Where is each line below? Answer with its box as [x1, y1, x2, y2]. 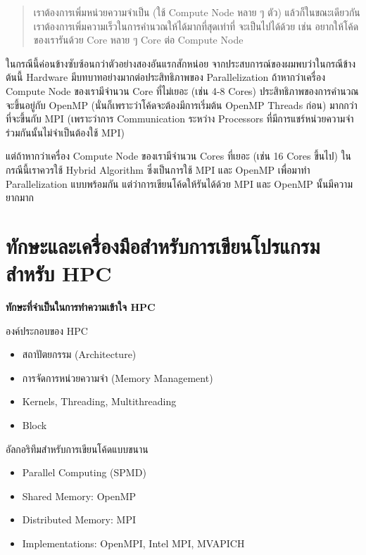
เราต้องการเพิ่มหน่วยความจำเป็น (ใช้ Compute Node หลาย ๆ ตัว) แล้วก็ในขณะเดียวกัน [33, 5, 360, 19]
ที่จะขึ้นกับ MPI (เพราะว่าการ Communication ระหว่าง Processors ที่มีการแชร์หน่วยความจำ [6, 111, 354, 126]
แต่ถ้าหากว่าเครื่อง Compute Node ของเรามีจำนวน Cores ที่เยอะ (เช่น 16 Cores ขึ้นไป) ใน [6, 148, 352, 163]
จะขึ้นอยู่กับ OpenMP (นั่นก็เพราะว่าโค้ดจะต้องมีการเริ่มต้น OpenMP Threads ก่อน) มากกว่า [6, 97, 358, 112]
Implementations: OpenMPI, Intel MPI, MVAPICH [22, 535, 245, 550]
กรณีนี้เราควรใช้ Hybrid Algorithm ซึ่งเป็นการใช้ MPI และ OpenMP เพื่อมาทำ [6, 162, 310, 177]
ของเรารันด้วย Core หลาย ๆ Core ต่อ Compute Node [33, 32, 244, 47]
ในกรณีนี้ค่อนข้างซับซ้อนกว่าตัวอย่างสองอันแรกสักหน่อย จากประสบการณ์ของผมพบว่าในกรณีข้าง [6, 56, 356, 70]
